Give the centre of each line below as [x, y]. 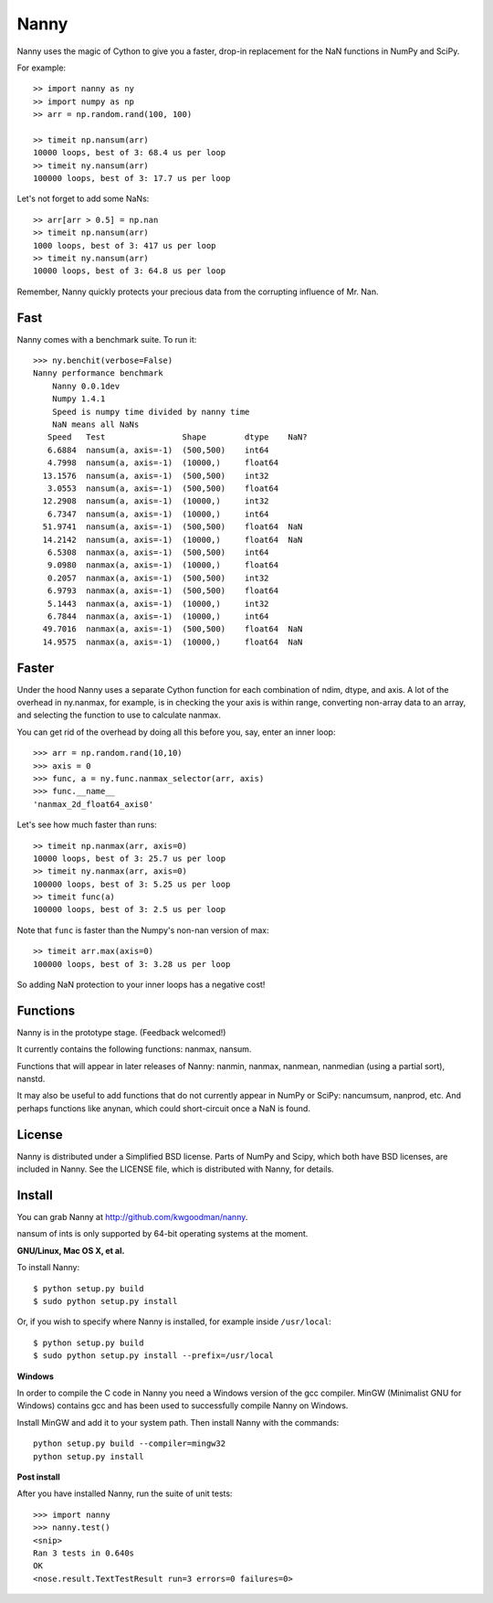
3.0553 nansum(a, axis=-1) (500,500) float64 [163, 488]
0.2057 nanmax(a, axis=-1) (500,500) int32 [158, 578]
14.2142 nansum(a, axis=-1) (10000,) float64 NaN [173, 540]
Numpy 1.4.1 [79, 399]
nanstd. [31, 1079]
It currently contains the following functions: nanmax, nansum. [134, 1049]
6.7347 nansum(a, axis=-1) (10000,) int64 [158, 514]
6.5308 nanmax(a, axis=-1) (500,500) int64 [158, 552]
